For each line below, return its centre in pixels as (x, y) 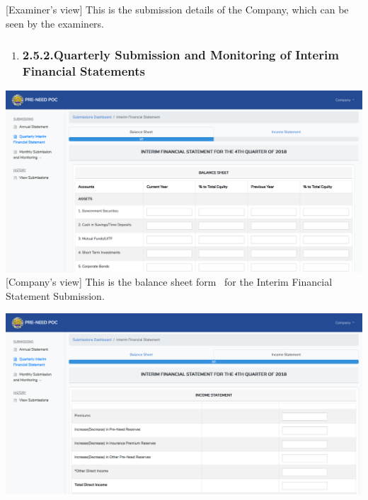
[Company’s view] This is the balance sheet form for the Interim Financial (169, 282)
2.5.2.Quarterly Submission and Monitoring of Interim (180, 55)
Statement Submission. (55, 295)
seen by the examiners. (55, 23)
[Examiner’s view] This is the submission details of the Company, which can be (177, 9)
